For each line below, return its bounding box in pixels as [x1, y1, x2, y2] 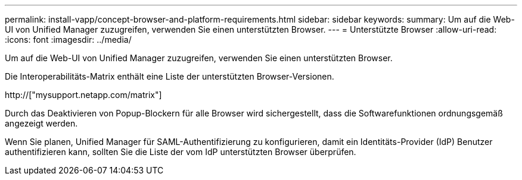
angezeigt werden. [5, 118, 78, 128]
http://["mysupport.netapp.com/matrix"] [5, 90, 162, 100]
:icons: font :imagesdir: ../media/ [5, 34, 132, 45]
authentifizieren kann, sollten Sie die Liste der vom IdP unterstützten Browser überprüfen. [5, 147, 356, 157]
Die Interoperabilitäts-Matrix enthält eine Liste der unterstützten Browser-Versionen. [5, 71, 334, 81]
